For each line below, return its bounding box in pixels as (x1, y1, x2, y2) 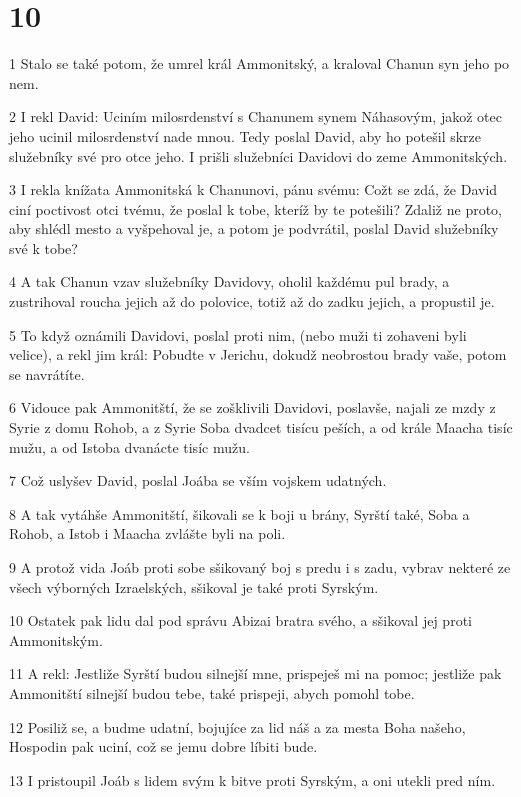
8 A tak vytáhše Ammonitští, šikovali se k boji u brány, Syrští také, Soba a (9, 503, 470, 524)
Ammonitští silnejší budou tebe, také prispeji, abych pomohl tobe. (9, 682, 415, 703)
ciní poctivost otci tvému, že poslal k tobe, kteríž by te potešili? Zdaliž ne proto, (9, 198, 503, 219)
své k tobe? (9, 237, 78, 258)
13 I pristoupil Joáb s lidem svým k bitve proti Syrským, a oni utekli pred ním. (9, 769, 496, 790)
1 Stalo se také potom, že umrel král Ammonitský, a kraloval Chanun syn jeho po (9, 53, 510, 74)
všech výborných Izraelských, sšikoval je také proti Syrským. (9, 576, 379, 597)
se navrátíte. (9, 363, 85, 384)
